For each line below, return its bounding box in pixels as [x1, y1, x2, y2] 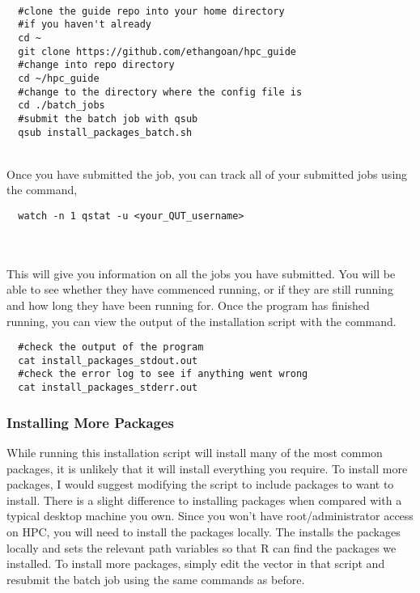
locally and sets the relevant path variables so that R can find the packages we [6, 539, 397, 556]
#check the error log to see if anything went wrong [18, 368, 308, 380]
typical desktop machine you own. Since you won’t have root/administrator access [6, 507, 414, 524]
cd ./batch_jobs [18, 100, 105, 112]
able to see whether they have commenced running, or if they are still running [6, 281, 393, 298]
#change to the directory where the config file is [18, 86, 303, 98]
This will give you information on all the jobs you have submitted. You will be [6, 265, 396, 282]
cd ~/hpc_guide [18, 72, 100, 84]
